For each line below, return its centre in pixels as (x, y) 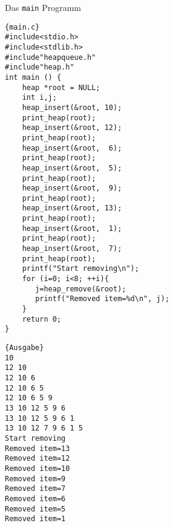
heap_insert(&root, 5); (72, 168)
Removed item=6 (35, 498)
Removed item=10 (38, 468)
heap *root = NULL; (61, 87)
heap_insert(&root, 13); (72, 208)
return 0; (42, 319)
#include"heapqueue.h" (51, 57)
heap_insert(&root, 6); (72, 148)
